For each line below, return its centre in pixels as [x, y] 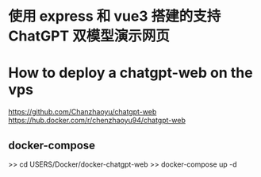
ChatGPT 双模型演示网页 [89, 36]
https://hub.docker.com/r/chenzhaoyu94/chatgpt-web [97, 121]
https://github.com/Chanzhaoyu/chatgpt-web [83, 112]
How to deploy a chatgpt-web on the [130, 73]
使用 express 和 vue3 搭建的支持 [115, 16]
